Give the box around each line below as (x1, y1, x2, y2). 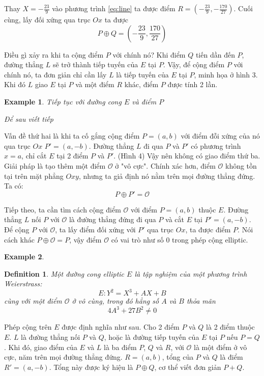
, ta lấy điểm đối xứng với (55, 224, 136, 234)
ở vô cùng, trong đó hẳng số (72, 296, 159, 306)
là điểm (220, 352, 243, 362)
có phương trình (191, 140, 241, 151)
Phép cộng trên (4, 321, 52, 332)
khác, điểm (124, 79, 159, 90)
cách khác (4, 234, 35, 245)
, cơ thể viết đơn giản (154, 361, 221, 372)
